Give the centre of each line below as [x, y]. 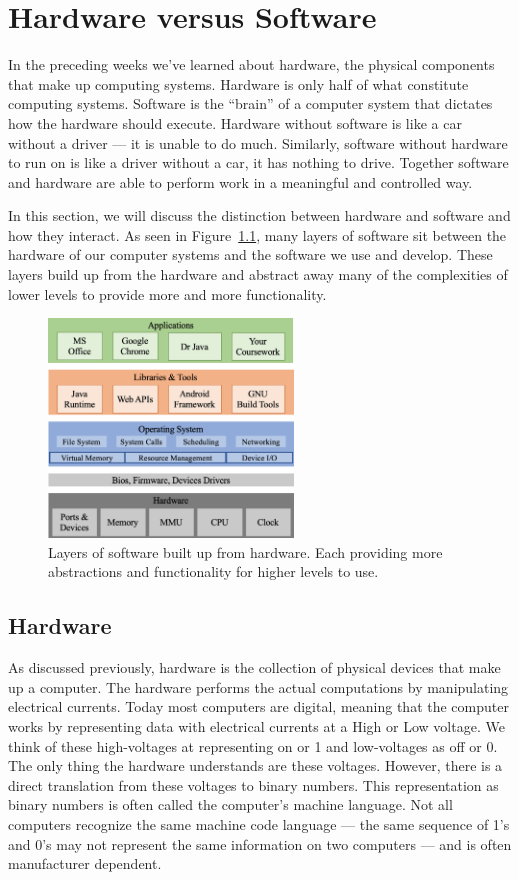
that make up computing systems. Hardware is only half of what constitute [238, 83]
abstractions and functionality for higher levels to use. [213, 571]
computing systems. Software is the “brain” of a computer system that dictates [250, 103]
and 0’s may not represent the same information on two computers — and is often [260, 843]
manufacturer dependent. [85, 863]
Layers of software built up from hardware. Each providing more [245, 551]
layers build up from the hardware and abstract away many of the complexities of [258, 274]
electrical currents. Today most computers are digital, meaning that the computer [258, 706]
